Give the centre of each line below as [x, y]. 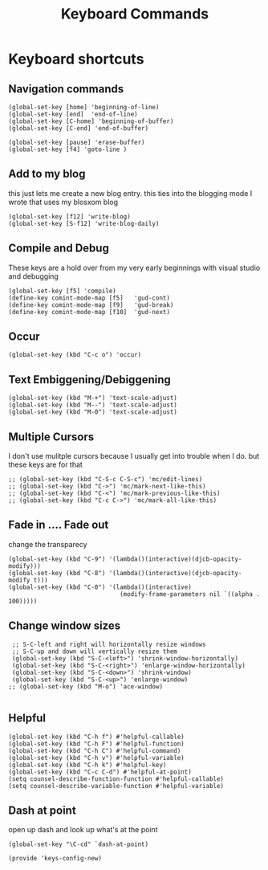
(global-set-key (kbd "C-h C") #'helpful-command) [95, 751]
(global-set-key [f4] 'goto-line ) [68, 149]
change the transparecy [48, 544]
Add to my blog [47, 174]
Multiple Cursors [51, 437]
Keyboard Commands [135, 14]
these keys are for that [45, 465]
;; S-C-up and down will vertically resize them [95, 651]
